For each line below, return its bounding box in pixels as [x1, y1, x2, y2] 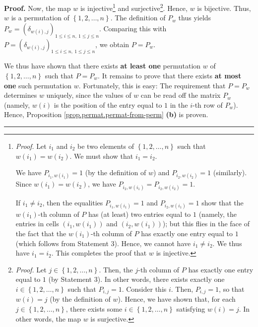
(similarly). [213, 167, 247, 178]
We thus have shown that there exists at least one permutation [4, 61, 201, 71]
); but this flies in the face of [162, 218, 250, 229]
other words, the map [15, 313, 81, 324]
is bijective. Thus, [197, 2, 251, 13]
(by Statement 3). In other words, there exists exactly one [48, 274, 225, 284]
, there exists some [65, 303, 123, 314]
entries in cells [15, 218, 59, 229]
